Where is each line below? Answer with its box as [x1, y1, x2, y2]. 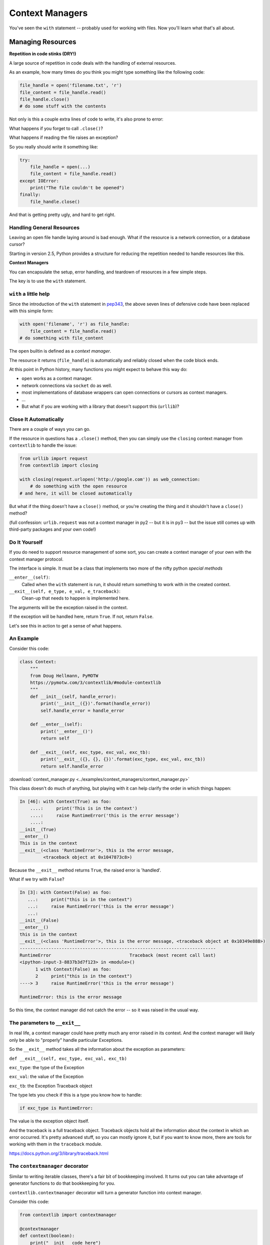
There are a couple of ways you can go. [9, 426, 91, 432]
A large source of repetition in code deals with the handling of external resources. [9, 60, 176, 66]
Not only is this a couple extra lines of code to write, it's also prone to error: [9, 116, 164, 122]
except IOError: [19, 178, 60, 184]
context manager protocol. [9, 556, 64, 562]
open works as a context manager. [21, 375, 93, 381]
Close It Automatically [9, 416, 64, 423]
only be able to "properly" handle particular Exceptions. [9, 1037, 123, 1043]
